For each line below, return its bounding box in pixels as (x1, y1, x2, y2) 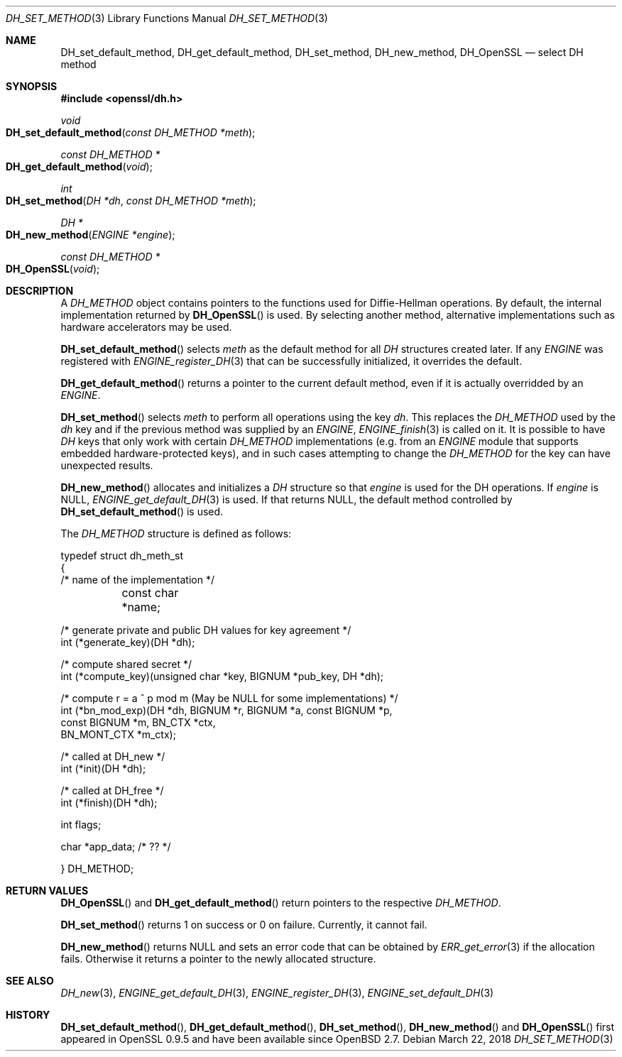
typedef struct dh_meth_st (60, 549, 184, 562)
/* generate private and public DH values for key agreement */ (60, 624, 351, 636)
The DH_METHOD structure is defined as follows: (60, 527, 292, 540)
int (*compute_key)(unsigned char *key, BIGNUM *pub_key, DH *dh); (60, 670, 384, 682)
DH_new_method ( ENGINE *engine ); (6, 229, 175, 241)
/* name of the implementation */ (60, 574, 214, 586)
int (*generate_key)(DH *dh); (60, 636, 195, 648)
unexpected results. (60, 459, 153, 471)
